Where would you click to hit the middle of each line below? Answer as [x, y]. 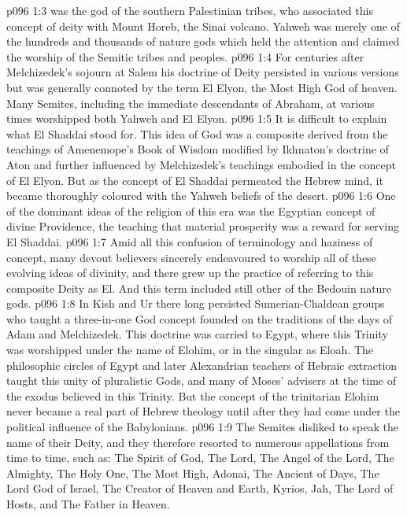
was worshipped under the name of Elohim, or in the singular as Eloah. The [190, 350]
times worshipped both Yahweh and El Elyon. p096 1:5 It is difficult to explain [197, 118]
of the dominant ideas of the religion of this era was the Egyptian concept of [191, 210]
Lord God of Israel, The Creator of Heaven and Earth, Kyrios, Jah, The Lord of [200, 488]
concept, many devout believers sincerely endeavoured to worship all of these [191, 257]
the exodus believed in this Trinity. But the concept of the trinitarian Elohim [193, 395]
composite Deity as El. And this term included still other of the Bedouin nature [199, 288]
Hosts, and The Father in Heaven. [88, 504]
